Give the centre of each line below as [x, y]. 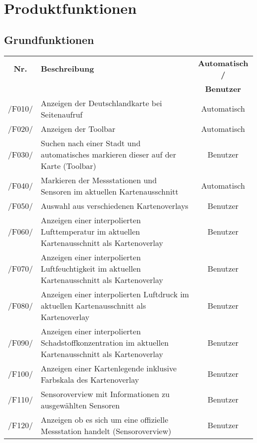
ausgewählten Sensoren [80, 405]
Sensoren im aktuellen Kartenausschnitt [110, 191]
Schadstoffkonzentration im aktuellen [105, 342]
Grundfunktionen [49, 39]
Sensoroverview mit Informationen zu [105, 394]
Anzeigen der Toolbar [78, 128]
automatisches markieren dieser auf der [108, 154]
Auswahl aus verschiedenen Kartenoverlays [115, 205]
